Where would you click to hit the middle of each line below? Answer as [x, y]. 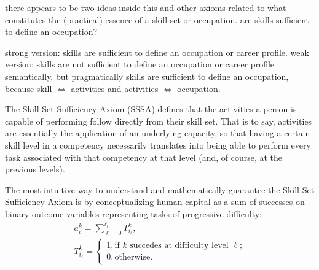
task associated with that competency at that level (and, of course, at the [144, 157]
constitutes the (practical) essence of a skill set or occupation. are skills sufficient [157, 19]
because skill [29, 88]
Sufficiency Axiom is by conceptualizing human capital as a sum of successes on [155, 202]
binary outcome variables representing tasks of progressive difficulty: [133, 213]
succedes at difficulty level [179, 246]
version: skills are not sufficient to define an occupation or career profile [140, 64]
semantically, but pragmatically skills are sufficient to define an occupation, [147, 76]
